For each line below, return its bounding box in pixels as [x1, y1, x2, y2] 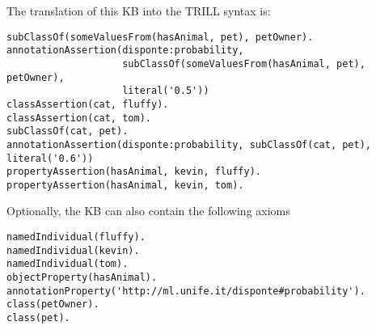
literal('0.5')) [122, 85, 209, 97]
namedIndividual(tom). [6, 258, 129, 270]
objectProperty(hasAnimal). [6, 272, 158, 284]
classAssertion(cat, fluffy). [6, 98, 169, 110]
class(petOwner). [6, 298, 99, 311]
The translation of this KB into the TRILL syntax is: [6, 2, 271, 19]
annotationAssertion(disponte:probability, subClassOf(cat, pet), [6, 138, 372, 150]
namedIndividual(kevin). [6, 244, 140, 256]
